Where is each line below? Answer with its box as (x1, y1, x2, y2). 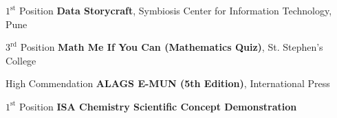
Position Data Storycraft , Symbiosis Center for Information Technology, (19, 3, 332, 17)
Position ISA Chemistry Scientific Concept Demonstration (19, 99, 297, 113)
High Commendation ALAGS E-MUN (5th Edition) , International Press (6, 76, 330, 91)
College (6, 53, 36, 67)
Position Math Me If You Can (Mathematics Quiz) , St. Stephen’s (20, 40, 323, 54)
